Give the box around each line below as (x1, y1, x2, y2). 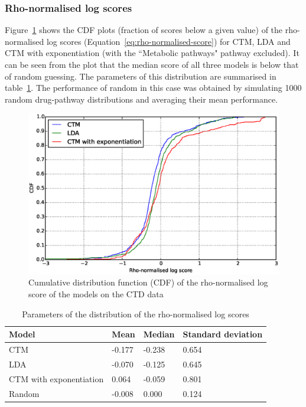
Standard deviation (183, 328, 263, 340)
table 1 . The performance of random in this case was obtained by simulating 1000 (5, 81, 302, 94)
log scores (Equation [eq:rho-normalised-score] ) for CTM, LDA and (46, 35, 291, 47)
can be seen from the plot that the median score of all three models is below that (5, 58, 299, 70)
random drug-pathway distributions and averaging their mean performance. (5, 93, 278, 105)
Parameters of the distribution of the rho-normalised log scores (22, 307, 249, 320)
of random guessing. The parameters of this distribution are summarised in (5, 70, 276, 82)
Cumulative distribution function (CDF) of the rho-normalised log (28, 276, 268, 288)
